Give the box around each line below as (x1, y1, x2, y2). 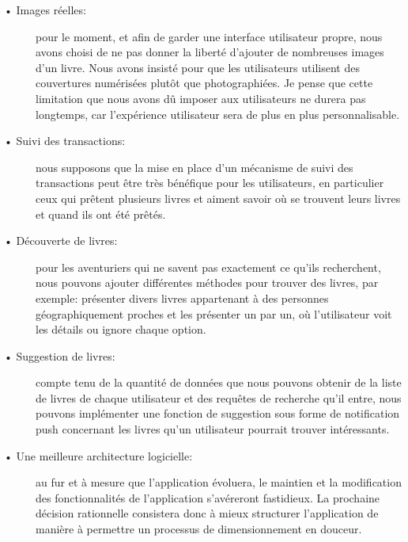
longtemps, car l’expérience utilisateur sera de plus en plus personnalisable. (36, 105, 400, 122)
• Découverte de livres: (4, 232, 118, 249)
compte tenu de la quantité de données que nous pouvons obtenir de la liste (36, 374, 402, 391)
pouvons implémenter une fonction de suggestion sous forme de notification (36, 405, 400, 422)
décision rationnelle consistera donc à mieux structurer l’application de (36, 505, 379, 521)
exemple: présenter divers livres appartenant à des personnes (36, 289, 329, 306)
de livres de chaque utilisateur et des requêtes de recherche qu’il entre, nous (36, 389, 402, 406)
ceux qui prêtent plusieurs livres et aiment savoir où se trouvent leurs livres (36, 189, 401, 206)
